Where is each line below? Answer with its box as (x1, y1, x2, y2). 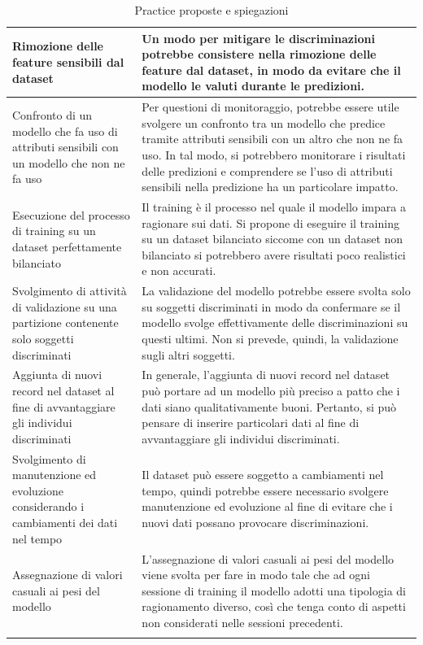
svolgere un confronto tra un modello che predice (142, 114, 386, 131)
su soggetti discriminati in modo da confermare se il (142, 298, 401, 315)
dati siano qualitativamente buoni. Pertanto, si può (142, 398, 397, 415)
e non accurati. (142, 262, 216, 279)
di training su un (12, 222, 96, 239)
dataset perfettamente (12, 238, 122, 255)
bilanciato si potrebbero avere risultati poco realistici (142, 246, 406, 263)
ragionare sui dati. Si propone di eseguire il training (142, 214, 399, 231)
